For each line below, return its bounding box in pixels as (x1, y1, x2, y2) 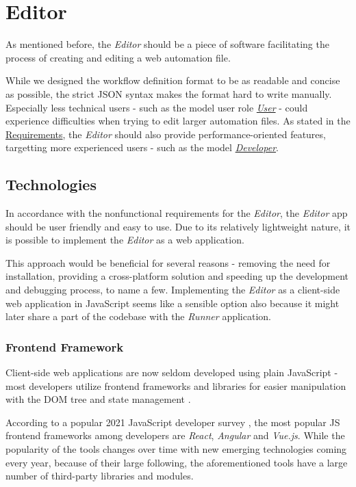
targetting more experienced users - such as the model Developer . (5, 140, 279, 155)
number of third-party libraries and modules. (5, 469, 194, 483)
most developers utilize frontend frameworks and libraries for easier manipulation (5, 378, 346, 393)
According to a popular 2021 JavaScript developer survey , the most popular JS (5, 414, 340, 429)
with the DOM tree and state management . (5, 392, 191, 406)
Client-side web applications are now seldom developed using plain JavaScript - (5, 365, 338, 380)
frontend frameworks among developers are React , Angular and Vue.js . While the (5, 428, 345, 443)
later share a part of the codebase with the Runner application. (5, 309, 271, 324)
